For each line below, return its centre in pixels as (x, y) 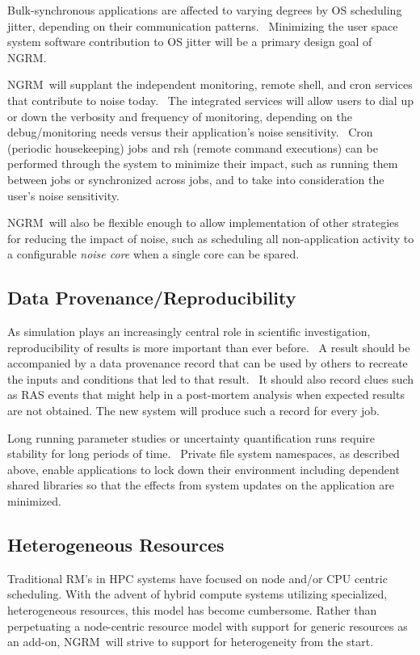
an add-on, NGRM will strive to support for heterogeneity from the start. (191, 642)
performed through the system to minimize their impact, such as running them (203, 164)
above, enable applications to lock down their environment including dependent (204, 469)
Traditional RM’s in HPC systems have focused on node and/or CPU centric (197, 578)
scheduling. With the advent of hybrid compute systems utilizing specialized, (197, 594)
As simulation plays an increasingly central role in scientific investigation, (189, 332)
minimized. (34, 501)
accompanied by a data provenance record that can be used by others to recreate (208, 363)
